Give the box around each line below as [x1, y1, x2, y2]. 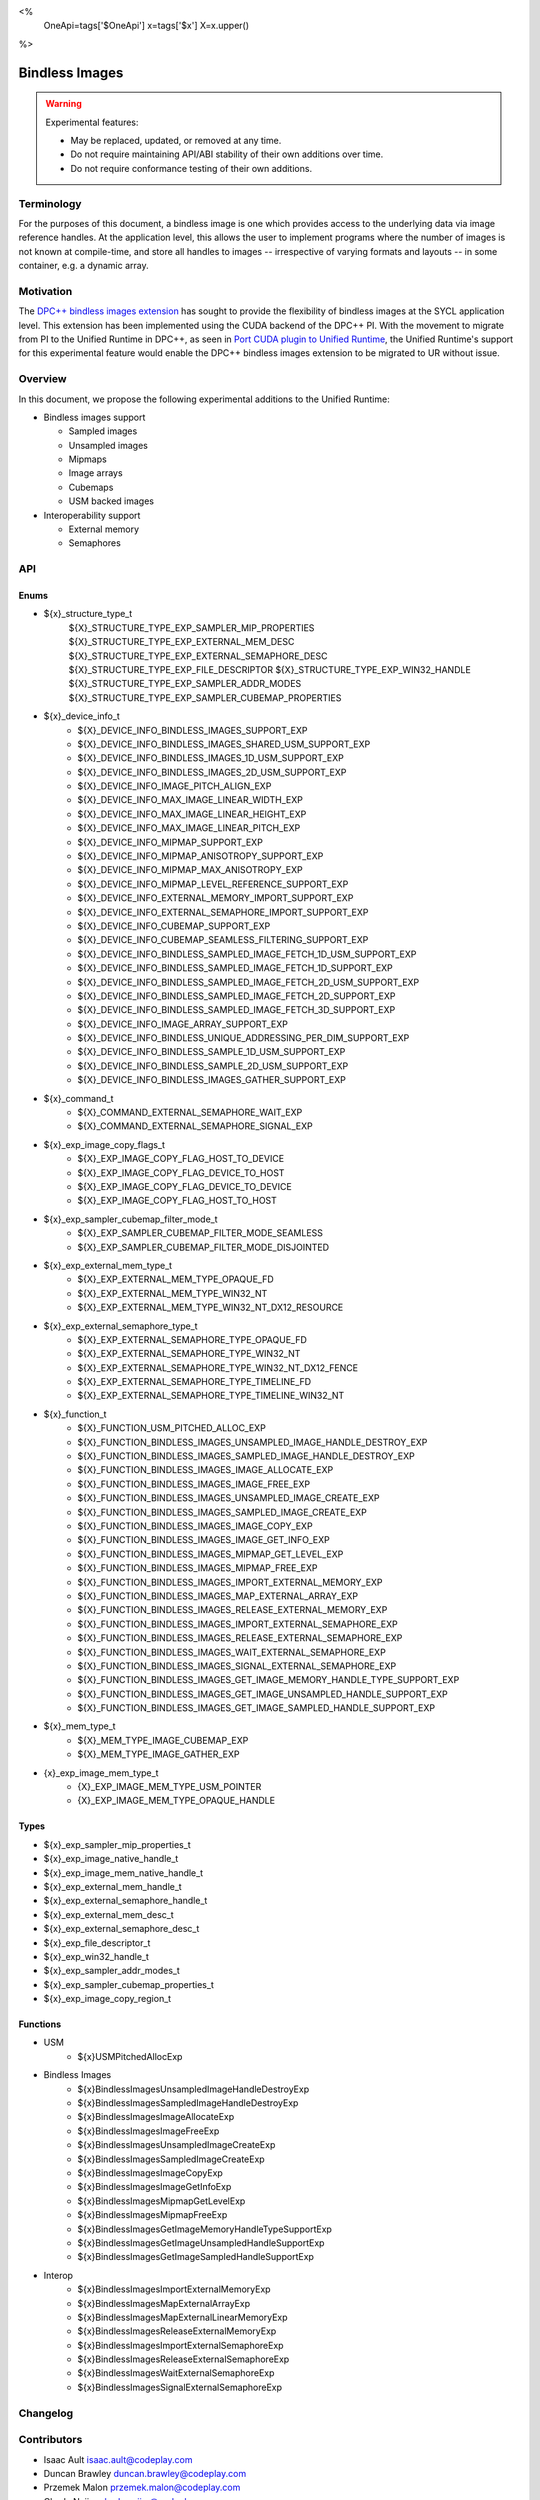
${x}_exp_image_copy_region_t [43, 1993, 172, 2005]
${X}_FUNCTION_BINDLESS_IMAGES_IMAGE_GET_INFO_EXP [77, 1534, 330, 1546]
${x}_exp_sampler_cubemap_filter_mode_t [43, 1213, 219, 1225]
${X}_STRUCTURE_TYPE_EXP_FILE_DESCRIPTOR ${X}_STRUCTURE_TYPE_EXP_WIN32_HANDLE [68, 663, 472, 675]
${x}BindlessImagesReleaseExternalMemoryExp [77, 2325, 277, 2337]
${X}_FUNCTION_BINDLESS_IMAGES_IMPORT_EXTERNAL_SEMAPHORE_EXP [77, 1618, 399, 1630]
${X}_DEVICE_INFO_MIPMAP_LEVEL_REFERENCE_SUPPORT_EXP [77, 878, 349, 890]
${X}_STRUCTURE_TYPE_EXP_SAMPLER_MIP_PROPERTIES [68, 621, 315, 634]
